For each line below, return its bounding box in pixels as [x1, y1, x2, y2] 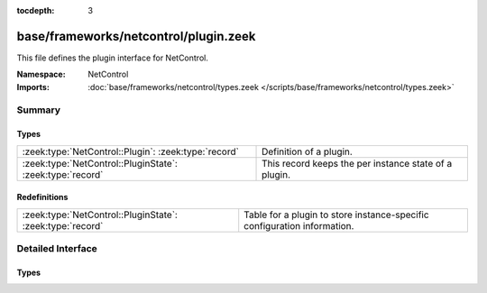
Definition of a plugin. [262, 145, 354, 158]
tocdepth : [16, 5, 55, 15]
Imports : [16, 81, 50, 92]
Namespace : [16, 69, 67, 80]
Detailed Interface [16, 243, 98, 255]
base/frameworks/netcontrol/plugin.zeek [16, 28, 256, 44]
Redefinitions [16, 192, 69, 203]
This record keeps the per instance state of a [262, 157, 453, 169]
